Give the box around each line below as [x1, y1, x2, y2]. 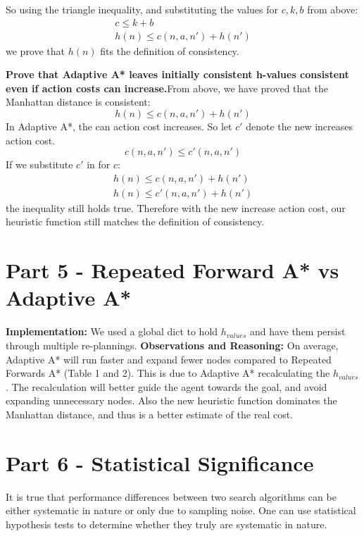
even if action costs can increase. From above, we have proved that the [6, 80, 328, 95]
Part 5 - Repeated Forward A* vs [6, 256, 339, 285]
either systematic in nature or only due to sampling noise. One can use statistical [6, 503, 356, 518]
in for [87, 157, 111, 172]
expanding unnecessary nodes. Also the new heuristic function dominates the [6, 393, 337, 408]
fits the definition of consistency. [100, 43, 239, 58]
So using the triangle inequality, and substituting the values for [6, 2, 279, 16]
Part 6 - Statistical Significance [6, 448, 314, 477]
